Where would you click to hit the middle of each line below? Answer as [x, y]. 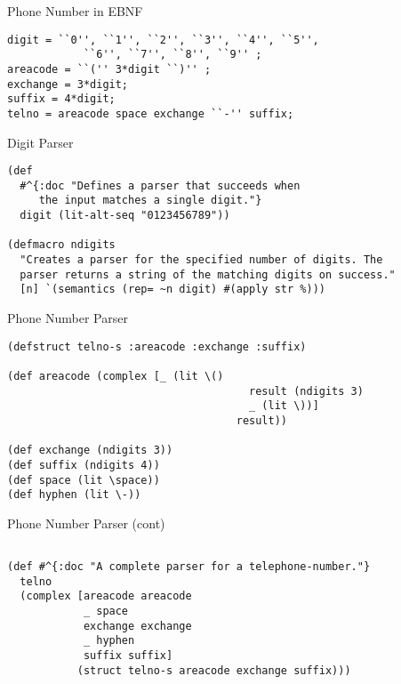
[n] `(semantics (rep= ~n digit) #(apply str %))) [172, 290]
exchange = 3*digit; [68, 84]
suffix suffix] [128, 656]
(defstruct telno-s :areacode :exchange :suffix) [157, 346]
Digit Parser [40, 142]
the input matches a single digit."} [150, 201]
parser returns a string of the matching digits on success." [208, 274]
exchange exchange [137, 626]
